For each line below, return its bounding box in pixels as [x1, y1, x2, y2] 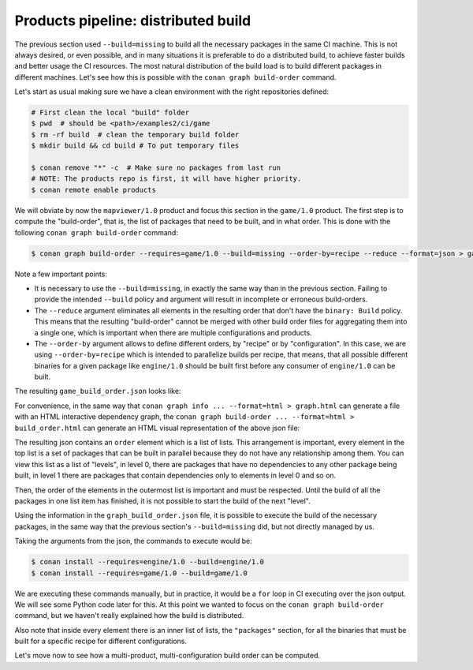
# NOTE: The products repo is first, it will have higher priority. [31, 174, 302, 183]
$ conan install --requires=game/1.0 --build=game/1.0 [31, 568, 248, 578]
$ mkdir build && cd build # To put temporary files [31, 141, 240, 150]
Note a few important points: [14, 269, 108, 279]
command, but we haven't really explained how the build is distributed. [14, 611, 244, 620]
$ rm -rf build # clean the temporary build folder [31, 130, 240, 139]
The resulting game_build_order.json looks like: [14, 387, 181, 396]
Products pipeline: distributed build [14, 12, 251, 29]
